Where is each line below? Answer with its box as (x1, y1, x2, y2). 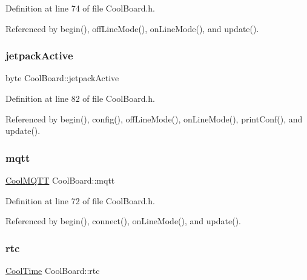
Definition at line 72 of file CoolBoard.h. (5, 194, 156, 207)
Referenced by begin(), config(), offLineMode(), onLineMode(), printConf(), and (5, 112, 303, 125)
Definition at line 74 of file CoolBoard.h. (5, 2, 156, 14)
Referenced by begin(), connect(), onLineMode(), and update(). (5, 215, 241, 227)
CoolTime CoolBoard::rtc (5, 264, 100, 276)
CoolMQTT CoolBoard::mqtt (5, 174, 115, 186)
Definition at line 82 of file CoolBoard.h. (5, 92, 156, 104)
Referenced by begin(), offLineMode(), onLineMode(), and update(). (5, 22, 259, 35)
